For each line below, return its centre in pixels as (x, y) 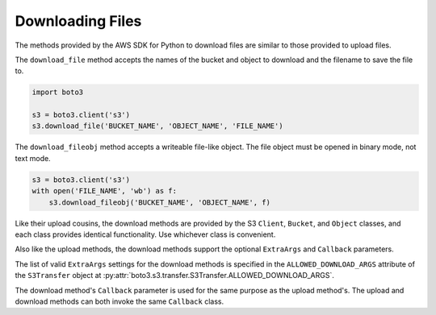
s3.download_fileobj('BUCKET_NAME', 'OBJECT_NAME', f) (159, 202)
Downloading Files (78, 21)
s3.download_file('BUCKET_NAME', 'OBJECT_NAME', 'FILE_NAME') (157, 126)
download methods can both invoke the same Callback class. (119, 301)
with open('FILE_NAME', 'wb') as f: (105, 191)
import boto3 (58, 92)
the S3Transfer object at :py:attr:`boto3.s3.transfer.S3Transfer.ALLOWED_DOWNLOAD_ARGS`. (174, 276)
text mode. (33, 158)
